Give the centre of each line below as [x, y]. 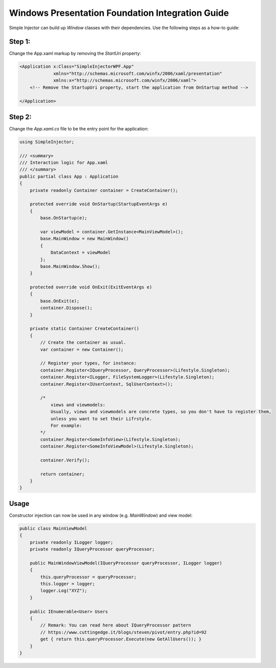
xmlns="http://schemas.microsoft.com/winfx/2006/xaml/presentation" [138, 73]
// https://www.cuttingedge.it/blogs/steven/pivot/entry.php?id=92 [123, 632]
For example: [66, 425]
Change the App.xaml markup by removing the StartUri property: [75, 53]
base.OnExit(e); [60, 301]
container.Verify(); [65, 460]
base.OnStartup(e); [64, 218]
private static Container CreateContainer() [85, 329]
